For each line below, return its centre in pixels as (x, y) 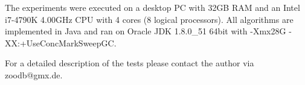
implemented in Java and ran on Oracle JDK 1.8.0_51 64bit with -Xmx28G (146, 31)
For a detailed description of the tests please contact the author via (130, 63)
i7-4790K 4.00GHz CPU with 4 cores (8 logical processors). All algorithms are (149, 19)
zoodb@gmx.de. (34, 74)
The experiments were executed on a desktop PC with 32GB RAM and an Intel (152, 7)
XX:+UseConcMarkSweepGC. (61, 42)
